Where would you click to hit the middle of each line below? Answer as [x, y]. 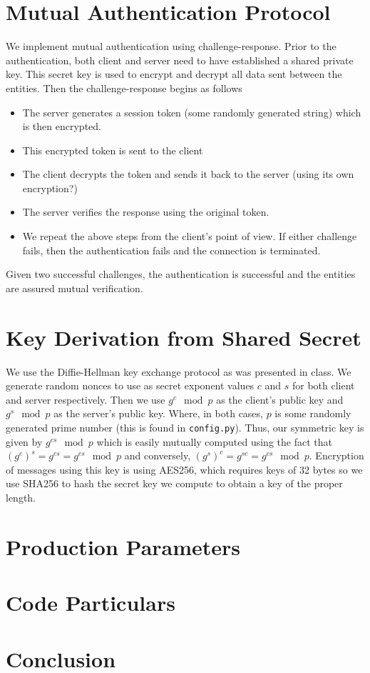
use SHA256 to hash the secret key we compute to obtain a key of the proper [174, 483]
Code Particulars [91, 603]
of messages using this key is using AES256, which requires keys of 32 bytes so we [184, 469]
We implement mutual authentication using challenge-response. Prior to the [171, 46]
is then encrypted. [62, 126]
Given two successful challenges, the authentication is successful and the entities [181, 274]
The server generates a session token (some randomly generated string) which [192, 112]
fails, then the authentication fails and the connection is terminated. [171, 250]
